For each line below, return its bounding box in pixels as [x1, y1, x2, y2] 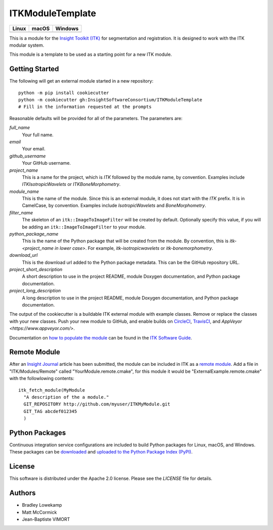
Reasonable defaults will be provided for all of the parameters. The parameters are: [9, 115, 183, 121]
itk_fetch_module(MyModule [18, 387, 85, 393]
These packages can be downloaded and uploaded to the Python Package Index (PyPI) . [9, 449, 193, 455]
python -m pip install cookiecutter [18, 90, 109, 96]
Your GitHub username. [22, 160, 71, 166]
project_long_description [9, 288, 61, 294]
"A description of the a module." [23, 394, 109, 400]
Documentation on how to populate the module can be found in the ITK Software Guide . [9, 334, 192, 340]
